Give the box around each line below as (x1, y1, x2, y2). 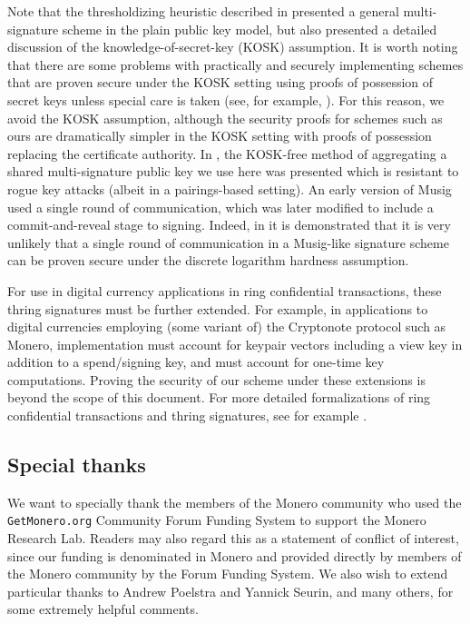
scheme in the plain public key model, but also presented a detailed (62, 19, 437, 38)
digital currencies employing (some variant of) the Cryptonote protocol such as (7, 317, 446, 336)
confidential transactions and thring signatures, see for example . (7, 406, 367, 425)
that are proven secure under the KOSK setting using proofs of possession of (7, 73, 434, 92)
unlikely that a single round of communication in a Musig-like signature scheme (7, 233, 449, 252)
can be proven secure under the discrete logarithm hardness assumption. (7, 251, 409, 270)
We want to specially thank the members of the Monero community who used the (7, 492, 462, 511)
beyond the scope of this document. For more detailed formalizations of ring (7, 388, 431, 407)
